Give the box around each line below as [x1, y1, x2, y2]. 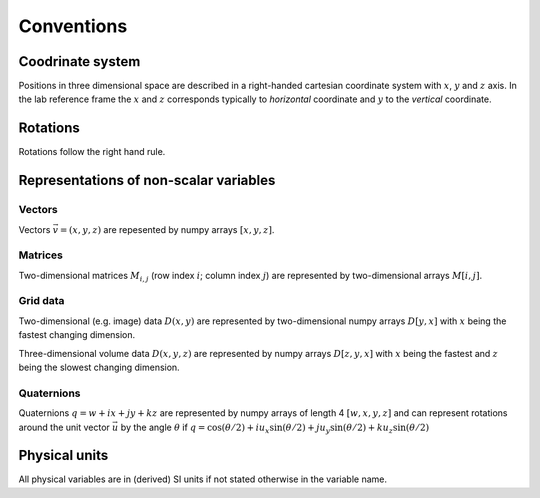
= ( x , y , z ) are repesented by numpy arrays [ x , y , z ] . [60, 223, 275, 235]
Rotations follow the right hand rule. [18, 146, 166, 158]
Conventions [18, 15, 128, 37]
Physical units [18, 447, 109, 464]
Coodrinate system [18, 53, 141, 70]
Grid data [18, 294, 65, 308]
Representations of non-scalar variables [18, 172, 276, 189]
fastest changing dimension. [18, 329, 136, 341]
